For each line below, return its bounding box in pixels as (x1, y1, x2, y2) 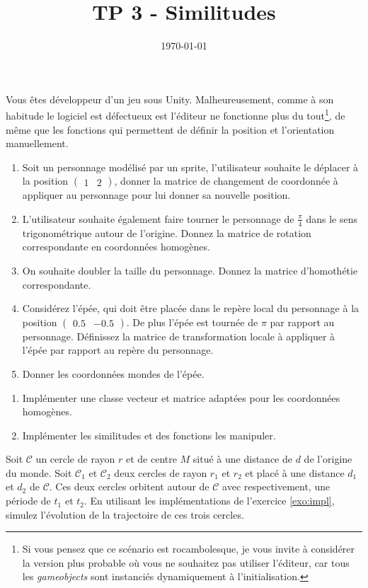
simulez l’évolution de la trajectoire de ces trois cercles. (6, 507, 244, 521)
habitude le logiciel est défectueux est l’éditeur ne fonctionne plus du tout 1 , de (6, 106, 345, 122)
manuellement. (6, 136, 69, 151)
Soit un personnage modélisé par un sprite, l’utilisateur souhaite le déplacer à (22, 159, 359, 174)
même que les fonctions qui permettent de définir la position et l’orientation (6, 122, 335, 137)
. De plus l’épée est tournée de (126, 314, 258, 329)
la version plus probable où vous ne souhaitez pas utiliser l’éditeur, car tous (22, 555, 350, 570)
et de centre (125, 451, 177, 466)
